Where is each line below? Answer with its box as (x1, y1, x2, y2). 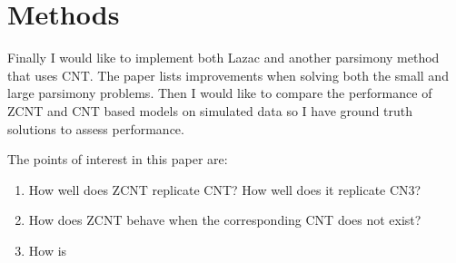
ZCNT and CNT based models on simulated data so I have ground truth (7, 101, 413, 120)
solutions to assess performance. (7, 119, 184, 138)
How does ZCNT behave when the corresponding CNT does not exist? (28, 210, 421, 229)
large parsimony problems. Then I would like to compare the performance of (7, 83, 432, 102)
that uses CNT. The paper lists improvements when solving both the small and (7, 65, 449, 84)
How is (28, 240, 67, 259)
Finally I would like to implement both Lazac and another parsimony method (7, 48, 440, 67)
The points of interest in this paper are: (7, 150, 228, 169)
